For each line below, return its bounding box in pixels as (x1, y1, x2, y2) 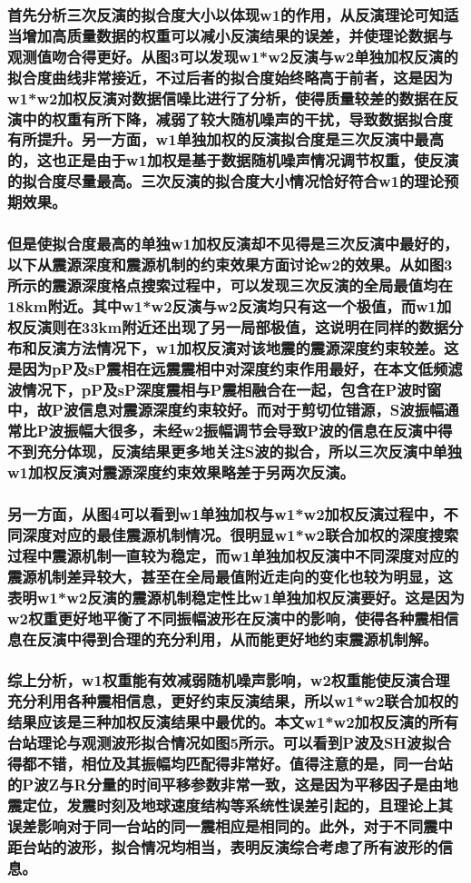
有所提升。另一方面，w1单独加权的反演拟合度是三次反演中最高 (7, 128, 445, 151)
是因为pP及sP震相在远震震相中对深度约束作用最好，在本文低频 (7, 357, 448, 379)
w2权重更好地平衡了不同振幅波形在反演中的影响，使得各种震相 (7, 606, 445, 629)
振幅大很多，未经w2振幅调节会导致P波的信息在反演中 (63, 419, 438, 442)
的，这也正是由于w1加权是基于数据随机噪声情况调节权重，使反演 (7, 149, 459, 172)
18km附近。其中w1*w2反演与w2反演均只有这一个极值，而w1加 (7, 294, 452, 317)
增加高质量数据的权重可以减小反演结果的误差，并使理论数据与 (22, 24, 453, 46)
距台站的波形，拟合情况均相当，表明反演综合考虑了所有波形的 (7, 835, 438, 858)
